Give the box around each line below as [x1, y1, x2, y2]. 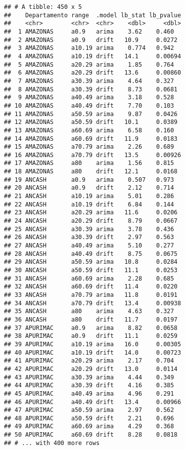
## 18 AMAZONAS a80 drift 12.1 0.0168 [4, 168, 178, 175]
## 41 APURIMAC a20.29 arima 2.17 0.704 [4, 357, 174, 365]
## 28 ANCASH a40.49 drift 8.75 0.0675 [4, 250, 178, 257]
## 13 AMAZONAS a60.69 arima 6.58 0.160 [4, 126, 174, 134]
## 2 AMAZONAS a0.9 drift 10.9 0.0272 [4, 36, 178, 43]
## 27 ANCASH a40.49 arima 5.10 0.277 [4, 242, 174, 249]
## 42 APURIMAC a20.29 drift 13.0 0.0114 [4, 365, 178, 372]
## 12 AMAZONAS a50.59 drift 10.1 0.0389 [4, 119, 178, 126]
